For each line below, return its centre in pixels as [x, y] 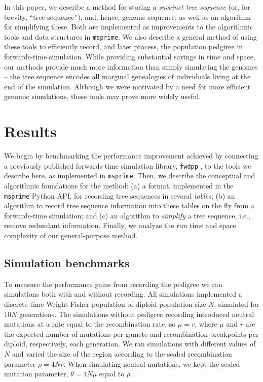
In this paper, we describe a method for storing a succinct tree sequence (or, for [127, 7]
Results [30, 131]
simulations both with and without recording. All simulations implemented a [123, 294]
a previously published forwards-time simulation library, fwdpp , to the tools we [128, 165]
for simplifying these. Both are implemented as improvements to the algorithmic [129, 27]
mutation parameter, [36, 374]
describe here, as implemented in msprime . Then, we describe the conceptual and [130, 176]
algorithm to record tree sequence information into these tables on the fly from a [129, 205]
